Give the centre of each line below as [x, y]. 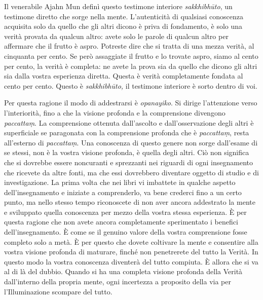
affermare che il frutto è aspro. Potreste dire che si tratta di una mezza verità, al [129, 46]
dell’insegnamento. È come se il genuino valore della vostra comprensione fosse [126, 232]
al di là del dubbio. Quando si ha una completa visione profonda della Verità [123, 271]
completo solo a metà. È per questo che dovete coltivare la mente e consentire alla [131, 241]
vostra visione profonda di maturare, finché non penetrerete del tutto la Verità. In [131, 252]
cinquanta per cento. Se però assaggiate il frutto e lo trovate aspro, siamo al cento [131, 55]
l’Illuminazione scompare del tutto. [58, 291]
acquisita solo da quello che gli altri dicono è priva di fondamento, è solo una [123, 26]
